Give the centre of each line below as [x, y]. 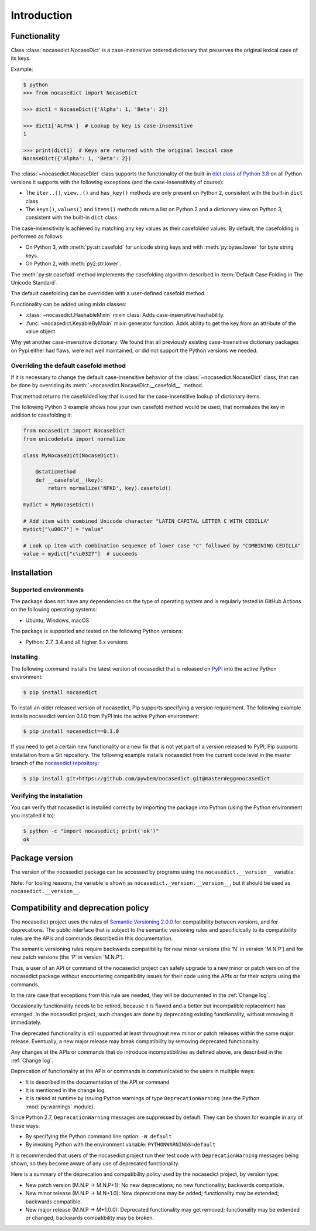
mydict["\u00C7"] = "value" [63, 529]
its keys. [21, 58]
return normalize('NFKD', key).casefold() [110, 488]
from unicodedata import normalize [74, 439]
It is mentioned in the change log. [66, 1090]
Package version [42, 858]
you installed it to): [33, 816]
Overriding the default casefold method [68, 366]
